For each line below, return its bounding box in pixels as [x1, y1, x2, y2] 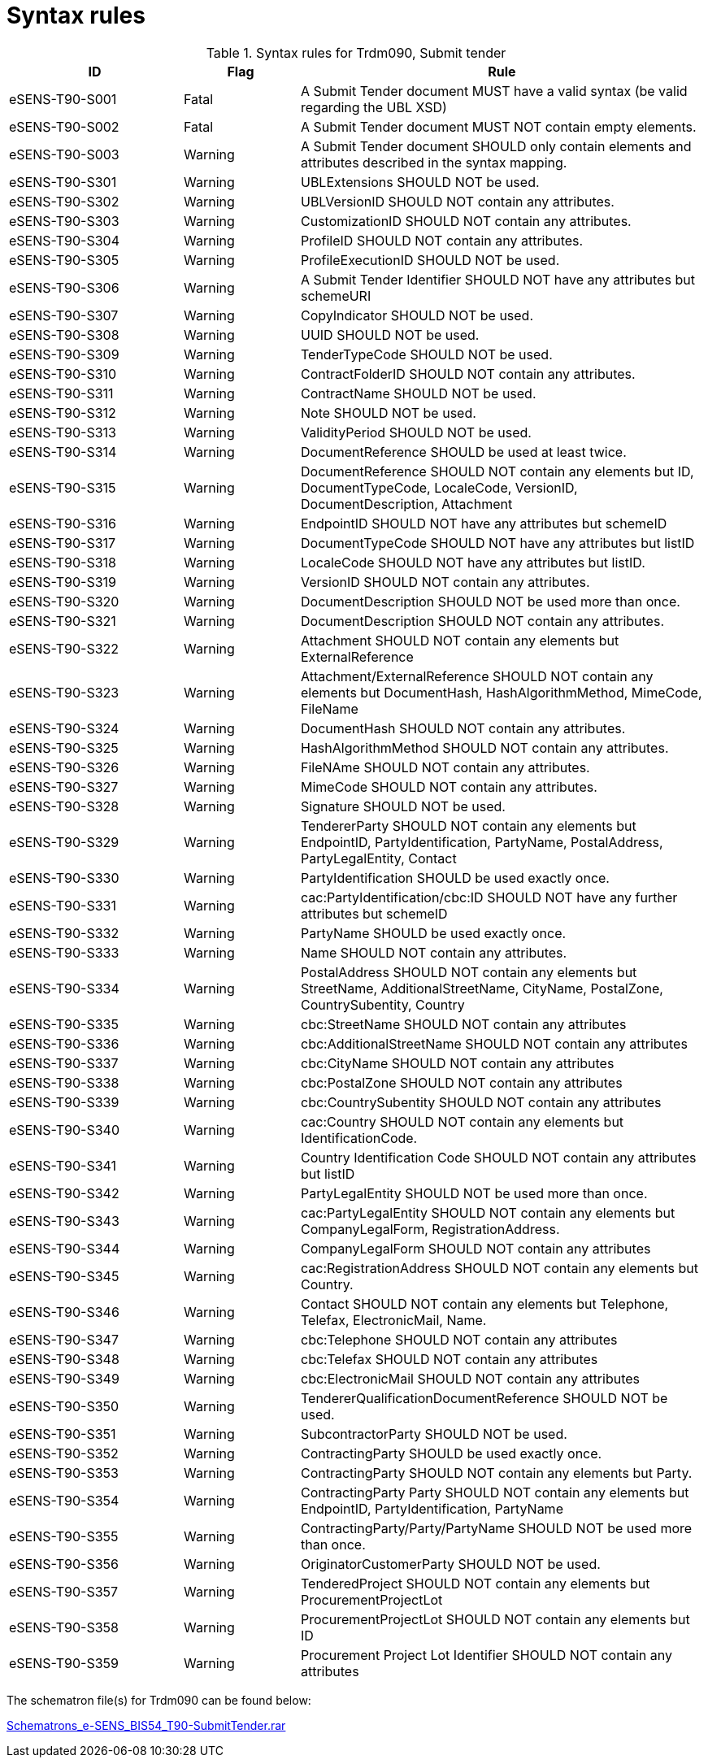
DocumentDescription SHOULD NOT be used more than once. [300, 593, 680, 610]
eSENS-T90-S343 [9, 1212, 119, 1229]
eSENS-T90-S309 [9, 345, 119, 363]
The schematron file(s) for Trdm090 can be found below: [7, 1692, 311, 1707]
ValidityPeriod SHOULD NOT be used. [300, 424, 532, 441]
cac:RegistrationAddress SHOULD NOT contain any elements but [300, 1259, 698, 1276]
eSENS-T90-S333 [9, 944, 119, 961]
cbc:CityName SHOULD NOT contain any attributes [300, 1054, 615, 1071]
